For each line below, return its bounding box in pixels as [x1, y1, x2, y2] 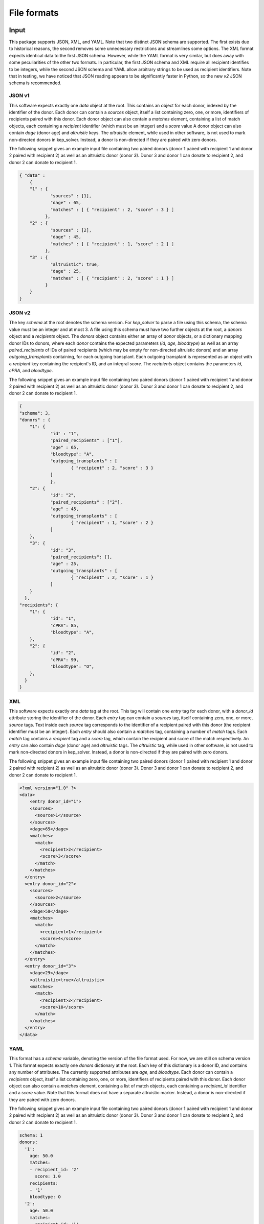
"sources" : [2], [50, 227, 92, 233]
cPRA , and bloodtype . [9, 368, 53, 374]
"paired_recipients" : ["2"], [50, 499, 123, 505]
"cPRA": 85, [50, 622, 79, 628]
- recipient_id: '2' [29, 1167, 79, 1172]
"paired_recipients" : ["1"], [50, 438, 123, 443]
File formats [9, 7, 59, 18]
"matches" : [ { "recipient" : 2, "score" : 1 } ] [50, 275, 175, 281]
